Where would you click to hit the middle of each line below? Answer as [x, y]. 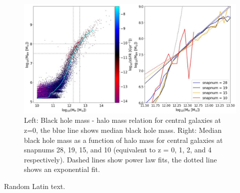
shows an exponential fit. [62, 169]
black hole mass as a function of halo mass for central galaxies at [123, 140]
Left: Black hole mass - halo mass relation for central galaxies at [123, 120]
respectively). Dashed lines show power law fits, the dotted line [120, 159]
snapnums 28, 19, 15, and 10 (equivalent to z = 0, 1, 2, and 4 [118, 150]
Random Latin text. [35, 186]
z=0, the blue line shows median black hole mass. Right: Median [123, 130]
